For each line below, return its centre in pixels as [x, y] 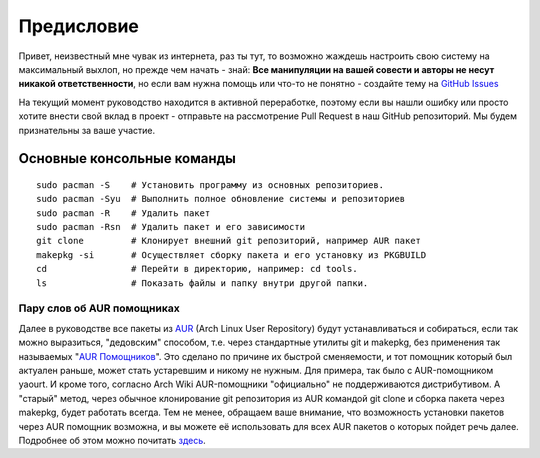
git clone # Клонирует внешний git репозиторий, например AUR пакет [229, 241]
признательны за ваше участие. [87, 130]
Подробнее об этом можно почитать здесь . [112, 440]
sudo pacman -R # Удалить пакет [123, 213]
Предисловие [78, 26]
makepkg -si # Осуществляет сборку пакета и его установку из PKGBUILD [231, 254]
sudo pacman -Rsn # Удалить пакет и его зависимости [170, 227]
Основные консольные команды [127, 158]
